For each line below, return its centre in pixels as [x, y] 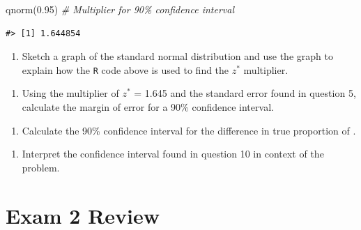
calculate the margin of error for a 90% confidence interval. [148, 107]
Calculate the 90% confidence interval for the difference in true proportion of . [189, 130]
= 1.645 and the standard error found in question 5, [245, 93]
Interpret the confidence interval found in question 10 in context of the [173, 154]
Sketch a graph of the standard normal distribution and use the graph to [177, 56]
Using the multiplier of [70, 93]
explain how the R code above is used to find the [125, 69]
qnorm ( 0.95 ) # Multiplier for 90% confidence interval [120, 9]
